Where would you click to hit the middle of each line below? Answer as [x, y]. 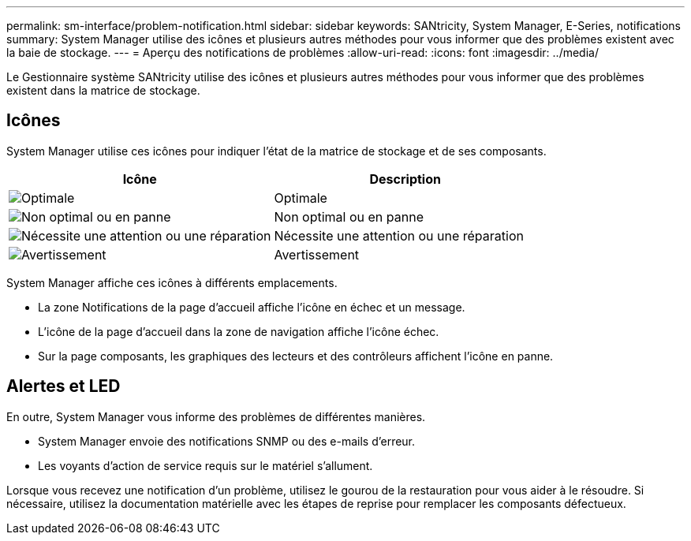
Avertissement [317, 254]
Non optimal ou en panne [349, 216]
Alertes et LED [63, 386]
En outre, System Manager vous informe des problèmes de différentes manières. [216, 416]
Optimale [301, 198]
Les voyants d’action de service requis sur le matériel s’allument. [205, 465]
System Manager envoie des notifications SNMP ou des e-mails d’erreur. [227, 441]
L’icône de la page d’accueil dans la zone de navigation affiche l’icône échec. [239, 331]
